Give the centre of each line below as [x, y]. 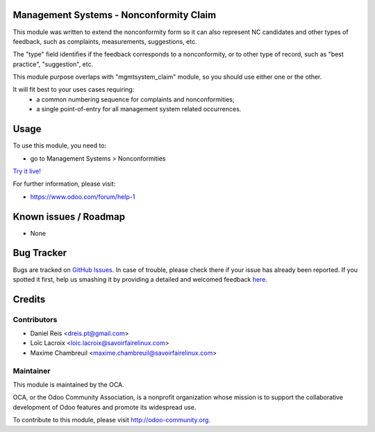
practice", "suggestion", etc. [53, 64]
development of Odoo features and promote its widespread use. [105, 407]
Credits [29, 299]
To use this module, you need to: [60, 145]
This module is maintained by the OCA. [68, 385]
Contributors [35, 319]
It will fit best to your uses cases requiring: [74, 90]
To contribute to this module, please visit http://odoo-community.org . [112, 420]
